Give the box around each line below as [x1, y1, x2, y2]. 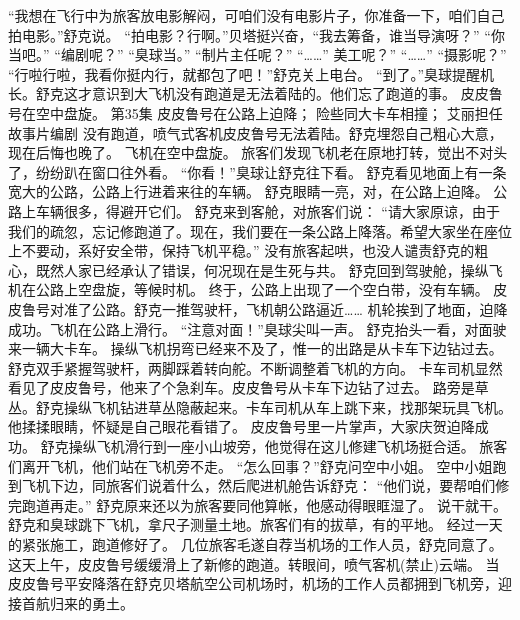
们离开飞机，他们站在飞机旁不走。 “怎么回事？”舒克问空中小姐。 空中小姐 [8, 455, 493, 476]
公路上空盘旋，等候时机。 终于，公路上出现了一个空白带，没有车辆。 [35, 279, 489, 300]
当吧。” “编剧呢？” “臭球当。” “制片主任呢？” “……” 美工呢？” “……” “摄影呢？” [8, 44, 507, 65]
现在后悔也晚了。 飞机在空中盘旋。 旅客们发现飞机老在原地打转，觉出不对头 [8, 142, 508, 163]
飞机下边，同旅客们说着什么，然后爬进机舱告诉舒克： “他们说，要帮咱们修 [21, 475, 510, 496]
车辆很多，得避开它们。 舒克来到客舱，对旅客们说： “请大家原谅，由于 [35, 200, 500, 221]
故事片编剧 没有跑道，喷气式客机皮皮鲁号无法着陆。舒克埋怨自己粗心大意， [8, 122, 503, 143]
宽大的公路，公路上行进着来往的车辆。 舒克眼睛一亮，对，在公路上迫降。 [8, 181, 489, 202]
